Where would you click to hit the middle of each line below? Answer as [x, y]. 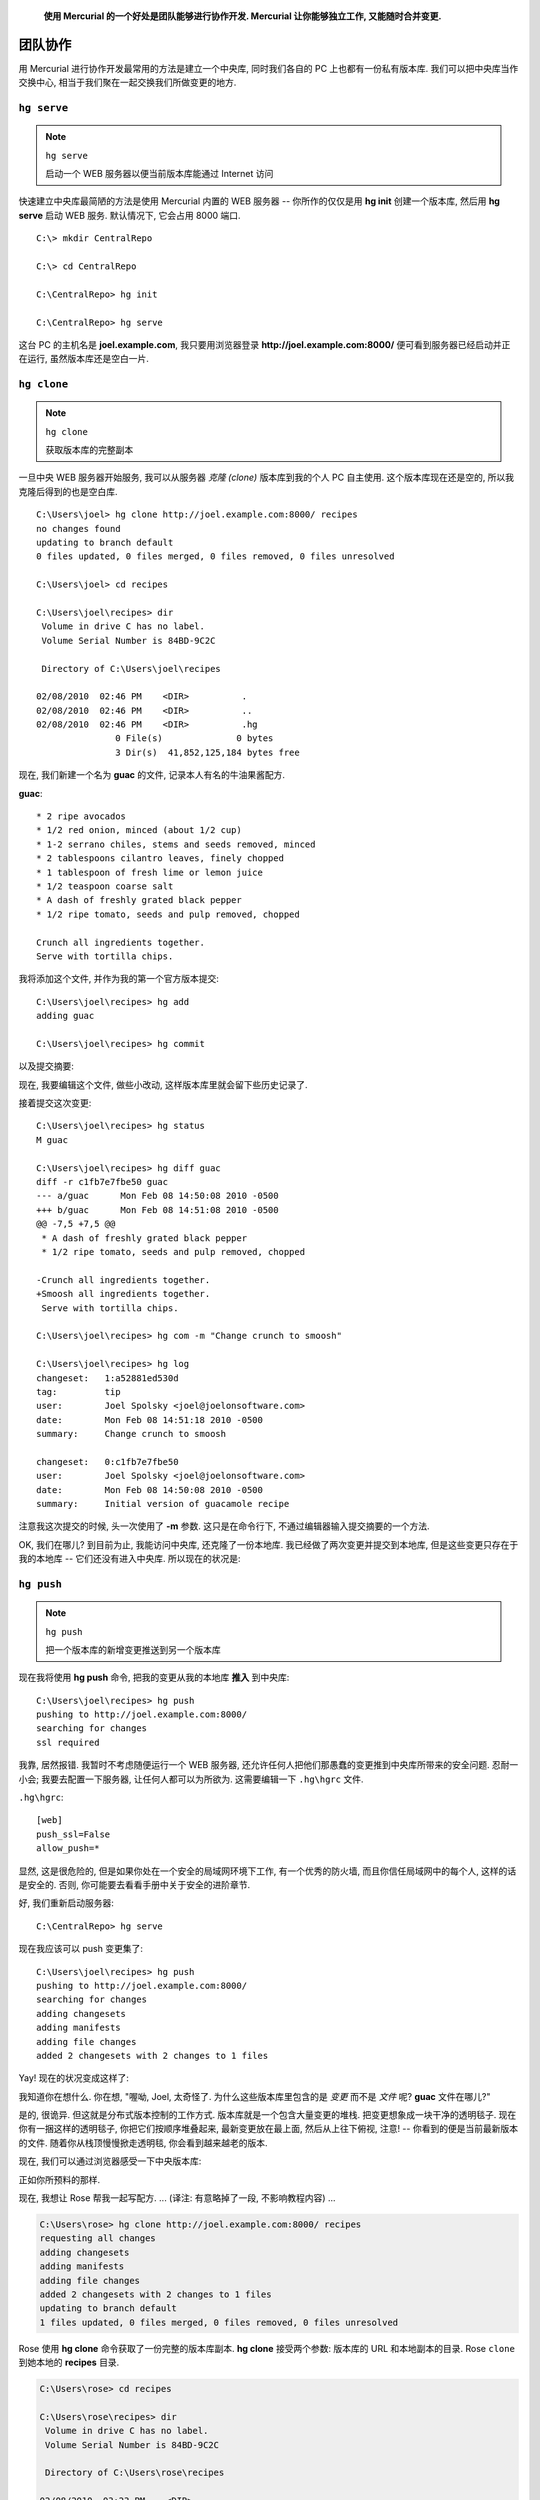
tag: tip [78, 1391]
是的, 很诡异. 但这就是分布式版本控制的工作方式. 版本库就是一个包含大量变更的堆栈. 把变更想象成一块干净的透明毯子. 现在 [267, 2115]
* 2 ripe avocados [81, 816]
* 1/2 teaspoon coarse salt [105, 886]
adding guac [65, 1016]
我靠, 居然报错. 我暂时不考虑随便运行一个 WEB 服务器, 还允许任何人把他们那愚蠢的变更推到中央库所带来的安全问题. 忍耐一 [268, 1765]
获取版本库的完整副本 [89, 450]
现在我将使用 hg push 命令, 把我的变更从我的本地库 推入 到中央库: [154, 1677]
